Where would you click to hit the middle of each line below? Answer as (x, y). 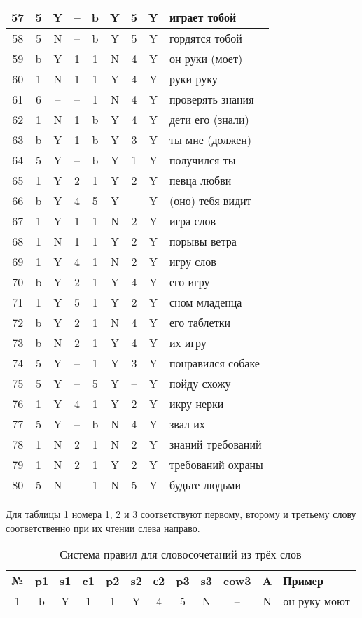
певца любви (200, 180)
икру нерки (196, 403)
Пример (303, 581)
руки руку (193, 79)
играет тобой (203, 17)
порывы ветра (203, 241)
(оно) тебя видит (210, 201)
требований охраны (216, 464)
